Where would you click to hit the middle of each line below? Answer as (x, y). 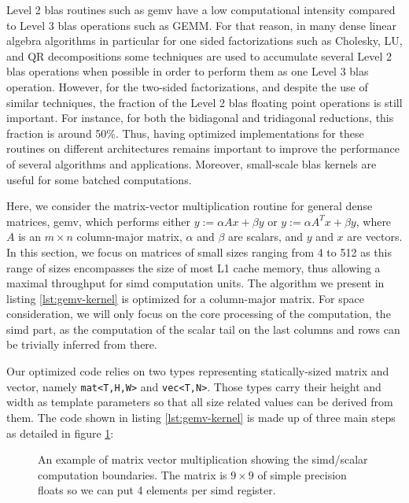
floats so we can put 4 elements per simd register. (157, 490)
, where (374, 221)
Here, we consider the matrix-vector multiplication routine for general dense (190, 206)
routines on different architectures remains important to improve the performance (203, 148)
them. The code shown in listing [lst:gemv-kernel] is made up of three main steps (201, 417)
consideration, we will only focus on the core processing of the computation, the (199, 314)
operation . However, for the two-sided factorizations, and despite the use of (187, 86)
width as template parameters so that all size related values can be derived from (200, 402)
